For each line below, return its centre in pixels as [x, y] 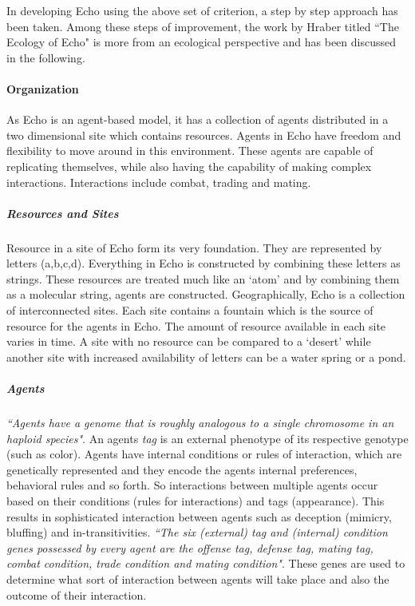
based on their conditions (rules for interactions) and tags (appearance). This [196, 500]
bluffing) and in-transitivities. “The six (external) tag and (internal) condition [197, 532]
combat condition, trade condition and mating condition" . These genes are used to [206, 563]
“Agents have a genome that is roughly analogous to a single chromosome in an [200, 423]
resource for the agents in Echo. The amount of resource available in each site [196, 325]
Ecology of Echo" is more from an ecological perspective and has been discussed [202, 42]
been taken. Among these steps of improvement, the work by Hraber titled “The [203, 26]
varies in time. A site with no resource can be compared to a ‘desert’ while [189, 341]
